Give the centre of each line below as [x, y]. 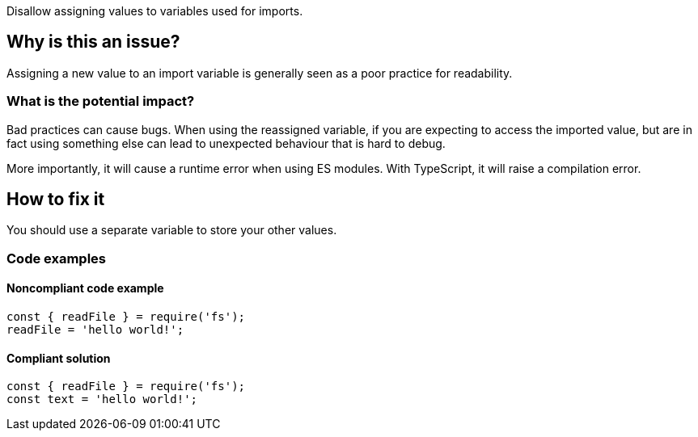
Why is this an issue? [93, 42]
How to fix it [56, 200]
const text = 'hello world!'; [102, 399]
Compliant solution [59, 358]
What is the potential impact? [101, 101]
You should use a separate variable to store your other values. [172, 230]
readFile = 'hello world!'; [95, 330]
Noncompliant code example [85, 288]
